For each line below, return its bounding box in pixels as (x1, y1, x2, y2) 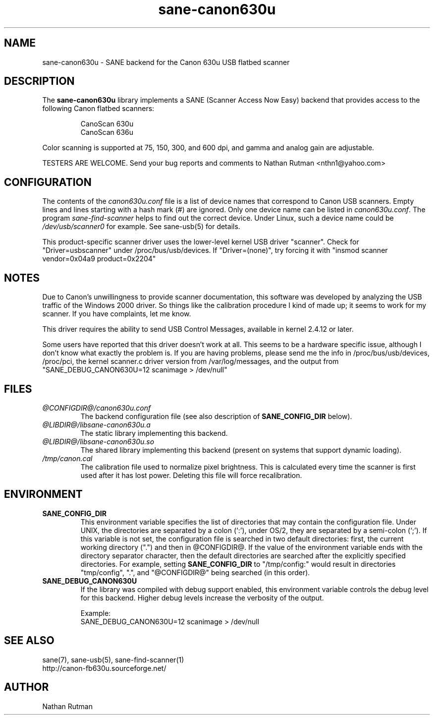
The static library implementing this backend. (80, 428, 228, 437)
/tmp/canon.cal (42, 454, 93, 463)
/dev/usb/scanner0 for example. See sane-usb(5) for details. (42, 222, 240, 231)
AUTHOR (4, 681, 49, 694)
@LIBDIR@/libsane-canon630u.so (42, 437, 155, 446)
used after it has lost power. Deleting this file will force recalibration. (80, 471, 302, 479)
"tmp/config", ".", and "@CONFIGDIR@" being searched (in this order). (80, 568, 310, 577)
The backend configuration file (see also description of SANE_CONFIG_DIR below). (80, 412, 352, 420)
